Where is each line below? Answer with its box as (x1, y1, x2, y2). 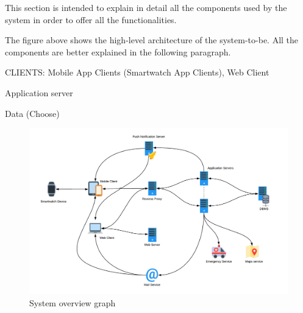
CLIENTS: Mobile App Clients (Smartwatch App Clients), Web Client (5, 66, 269, 79)
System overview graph (29, 296, 116, 309)
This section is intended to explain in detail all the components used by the (5, 1, 287, 13)
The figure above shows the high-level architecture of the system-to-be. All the (5, 33, 299, 46)
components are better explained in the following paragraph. (5, 45, 231, 58)
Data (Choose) (5, 107, 60, 119)
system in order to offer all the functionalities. (5, 13, 177, 26)
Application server (5, 86, 73, 99)
